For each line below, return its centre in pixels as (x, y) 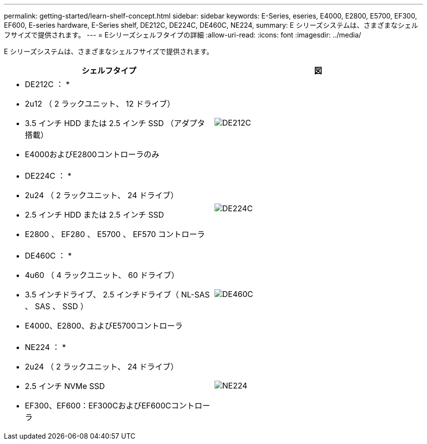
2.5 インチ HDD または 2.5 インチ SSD (95, 215)
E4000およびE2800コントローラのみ (92, 154)
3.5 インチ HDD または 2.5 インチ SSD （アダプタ (115, 123)
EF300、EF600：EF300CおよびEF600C (98, 406)
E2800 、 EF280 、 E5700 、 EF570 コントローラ (115, 234)
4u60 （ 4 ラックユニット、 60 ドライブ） (102, 275)
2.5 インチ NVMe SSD (65, 386)
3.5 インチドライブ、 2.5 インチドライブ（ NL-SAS (117, 295)
